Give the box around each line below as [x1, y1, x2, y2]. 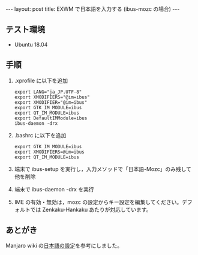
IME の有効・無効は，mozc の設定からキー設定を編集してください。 [14, 198, 182, 205]
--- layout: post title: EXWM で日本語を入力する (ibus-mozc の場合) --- [5, 5, 180, 13]
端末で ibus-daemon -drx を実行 [14, 185, 94, 193]
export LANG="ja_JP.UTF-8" [14, 89, 82, 95]
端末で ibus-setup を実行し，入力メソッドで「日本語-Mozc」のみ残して [14, 165, 192, 172]
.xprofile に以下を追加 [14, 77, 68, 84]
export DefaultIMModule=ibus [14, 115, 88, 121]
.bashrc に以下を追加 [14, 131, 67, 139]
